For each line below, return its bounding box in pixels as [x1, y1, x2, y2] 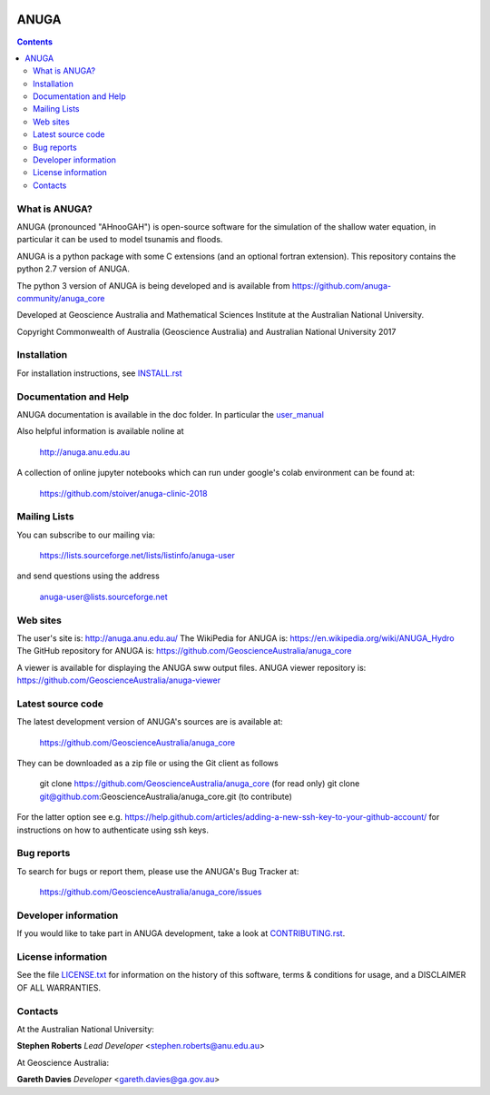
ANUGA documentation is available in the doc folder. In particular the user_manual [16, 409, 324, 419]
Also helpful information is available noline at [16, 426, 184, 437]
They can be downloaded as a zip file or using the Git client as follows [16, 758, 279, 769]
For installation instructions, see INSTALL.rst [16, 368, 182, 379]
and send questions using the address [16, 570, 161, 581]
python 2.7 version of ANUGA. [16, 263, 131, 274]
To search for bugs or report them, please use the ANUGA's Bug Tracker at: [16, 865, 299, 876]
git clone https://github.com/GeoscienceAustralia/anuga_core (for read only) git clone [39, 778, 360, 789]
